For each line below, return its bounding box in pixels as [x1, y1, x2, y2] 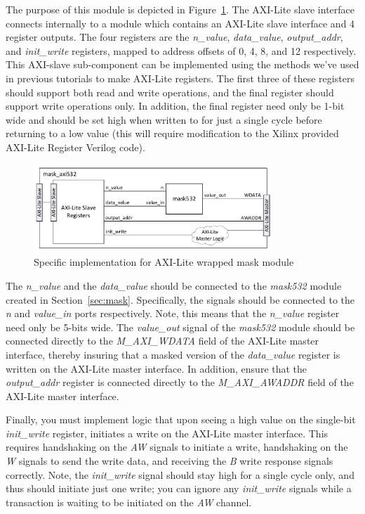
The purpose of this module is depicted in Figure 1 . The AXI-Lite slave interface [6, 2, 355, 16]
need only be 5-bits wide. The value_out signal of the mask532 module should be [6, 319, 355, 334]
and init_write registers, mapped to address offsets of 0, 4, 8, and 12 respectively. [6, 43, 357, 58]
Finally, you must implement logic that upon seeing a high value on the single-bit [6, 412, 356, 427]
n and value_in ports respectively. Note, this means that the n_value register [6, 306, 340, 321]
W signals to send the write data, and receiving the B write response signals [6, 454, 333, 468]
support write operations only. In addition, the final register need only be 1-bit [6, 98, 345, 113]
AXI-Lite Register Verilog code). [6, 139, 145, 154]
